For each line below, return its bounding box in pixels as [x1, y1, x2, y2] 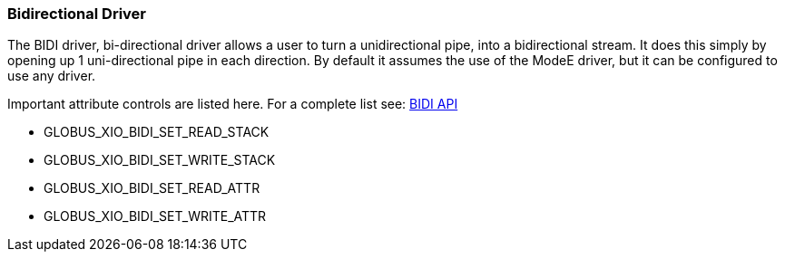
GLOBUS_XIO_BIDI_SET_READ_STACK [44, 124, 270, 140]
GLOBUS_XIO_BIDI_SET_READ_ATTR [44, 180, 260, 197]
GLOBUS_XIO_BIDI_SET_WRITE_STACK [44, 152, 276, 168]
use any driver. [7, 68, 96, 84]
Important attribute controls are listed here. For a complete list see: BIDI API [7, 96, 458, 112]
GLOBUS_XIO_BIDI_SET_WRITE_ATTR [44, 208, 267, 225]
